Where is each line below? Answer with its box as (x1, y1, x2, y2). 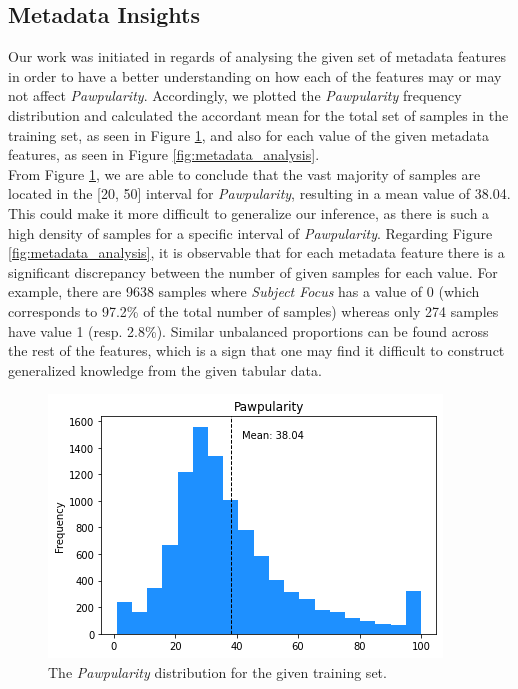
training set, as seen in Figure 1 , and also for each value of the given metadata (8, 124, 489, 145)
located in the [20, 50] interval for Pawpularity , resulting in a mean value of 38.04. (8, 183, 511, 204)
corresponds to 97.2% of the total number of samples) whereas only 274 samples (8, 300, 499, 321)
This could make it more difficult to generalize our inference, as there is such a (8, 202, 490, 223)
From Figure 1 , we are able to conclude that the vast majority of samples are (8, 163, 481, 184)
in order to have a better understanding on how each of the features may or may (8, 65, 502, 86)
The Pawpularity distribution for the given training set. (48, 661, 387, 682)
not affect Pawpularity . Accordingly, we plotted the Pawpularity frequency (8, 85, 462, 106)
